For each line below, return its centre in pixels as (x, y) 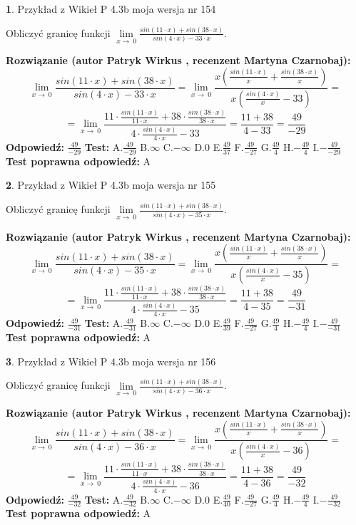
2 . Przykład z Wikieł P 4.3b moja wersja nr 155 (111, 185)
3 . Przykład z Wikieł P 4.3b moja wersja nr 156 (111, 361)
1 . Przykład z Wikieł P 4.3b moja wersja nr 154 (111, 9)
